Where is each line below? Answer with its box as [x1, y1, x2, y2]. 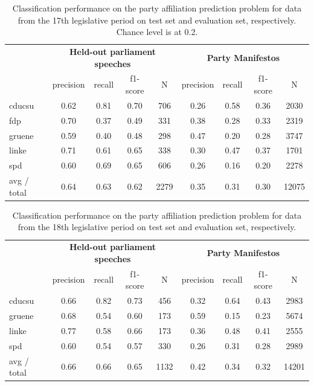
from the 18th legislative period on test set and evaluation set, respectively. [18, 220, 296, 233]
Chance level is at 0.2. [116, 25, 198, 38]
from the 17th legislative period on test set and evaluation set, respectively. [18, 13, 296, 26]
